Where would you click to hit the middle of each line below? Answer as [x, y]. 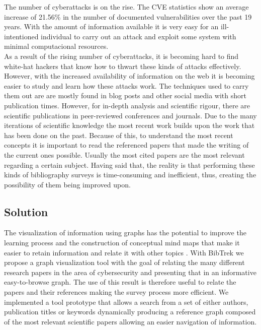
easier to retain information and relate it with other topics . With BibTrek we [124, 252]
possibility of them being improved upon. [67, 184]
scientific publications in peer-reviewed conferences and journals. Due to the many [130, 115]
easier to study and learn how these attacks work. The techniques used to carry [126, 85]
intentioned [21, 36]
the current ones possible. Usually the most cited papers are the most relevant [124, 154]
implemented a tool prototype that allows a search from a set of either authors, [126, 302]
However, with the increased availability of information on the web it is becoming [129, 76]
